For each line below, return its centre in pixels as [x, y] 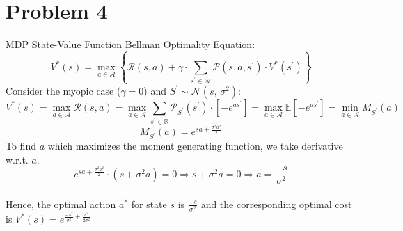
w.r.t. [17, 159]
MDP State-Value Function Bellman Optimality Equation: [131, 44]
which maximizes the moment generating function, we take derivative [195, 146]
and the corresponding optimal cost [276, 204]
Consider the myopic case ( [63, 90]
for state [149, 204]
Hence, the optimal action [61, 204]
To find [21, 146]
